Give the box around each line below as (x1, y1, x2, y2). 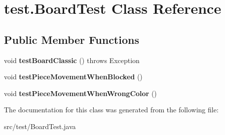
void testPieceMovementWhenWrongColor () (4, 88, 157, 98)
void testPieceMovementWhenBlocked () (4, 71, 143, 82)
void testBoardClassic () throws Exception (4, 55, 140, 65)
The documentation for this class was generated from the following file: (4, 104, 219, 115)
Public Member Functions (4, 32, 139, 47)
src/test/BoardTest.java (4, 121, 76, 131)
